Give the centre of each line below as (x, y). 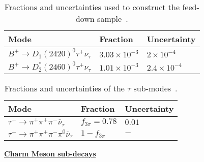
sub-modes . (155, 88)
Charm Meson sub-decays (50, 154)
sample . (113, 19)
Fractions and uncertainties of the (64, 88)
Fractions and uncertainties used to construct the (92, 7)
